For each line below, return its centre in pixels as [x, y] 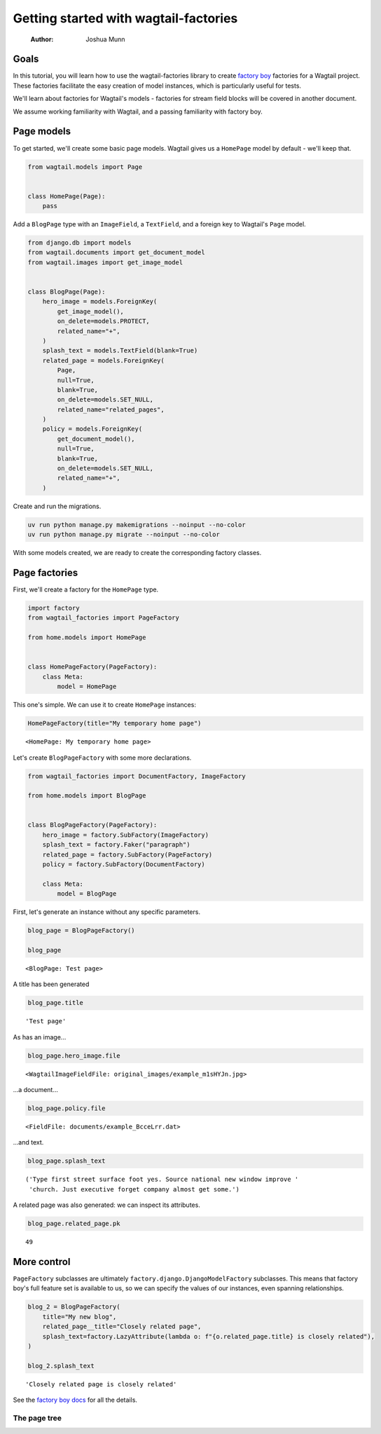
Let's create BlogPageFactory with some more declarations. [102, 758]
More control [42, 1262]
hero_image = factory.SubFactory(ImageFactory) [126, 835]
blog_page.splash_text [67, 1161]
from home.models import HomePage [87, 637]
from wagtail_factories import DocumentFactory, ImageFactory [137, 776]
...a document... [36, 1090]
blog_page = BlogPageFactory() [82, 931]
